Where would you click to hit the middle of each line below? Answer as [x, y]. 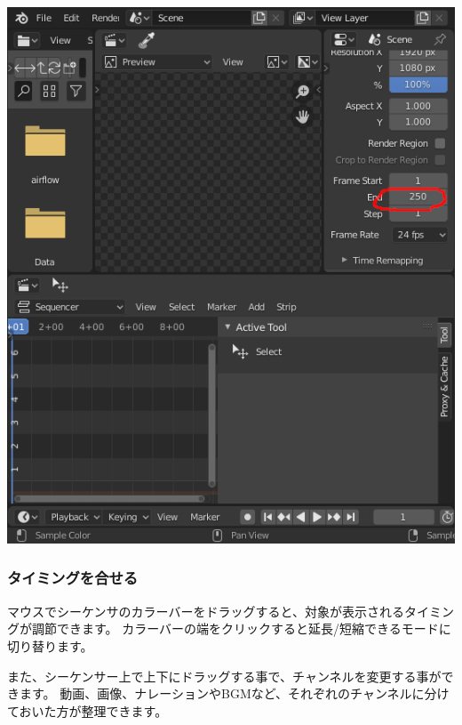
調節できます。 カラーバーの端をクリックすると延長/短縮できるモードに [241, 628]
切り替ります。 [50, 645]
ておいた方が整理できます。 [88, 710]
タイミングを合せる [73, 578]
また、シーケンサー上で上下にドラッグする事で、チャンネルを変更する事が [224, 676]
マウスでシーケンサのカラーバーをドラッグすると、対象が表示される [206, 611]
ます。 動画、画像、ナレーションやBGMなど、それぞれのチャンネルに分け [234, 693]
